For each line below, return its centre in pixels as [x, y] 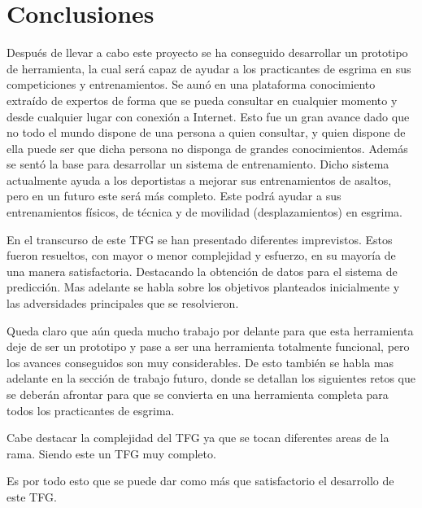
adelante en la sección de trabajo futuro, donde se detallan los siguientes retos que [211, 378]
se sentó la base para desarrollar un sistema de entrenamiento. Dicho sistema [198, 164]
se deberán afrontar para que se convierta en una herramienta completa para [198, 394]
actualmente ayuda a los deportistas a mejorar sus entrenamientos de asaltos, [199, 180]
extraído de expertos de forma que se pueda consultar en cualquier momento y [202, 100]
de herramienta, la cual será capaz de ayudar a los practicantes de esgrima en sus [209, 68]
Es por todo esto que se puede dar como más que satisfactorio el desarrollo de [200, 481]
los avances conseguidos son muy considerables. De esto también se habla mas [200, 362]
